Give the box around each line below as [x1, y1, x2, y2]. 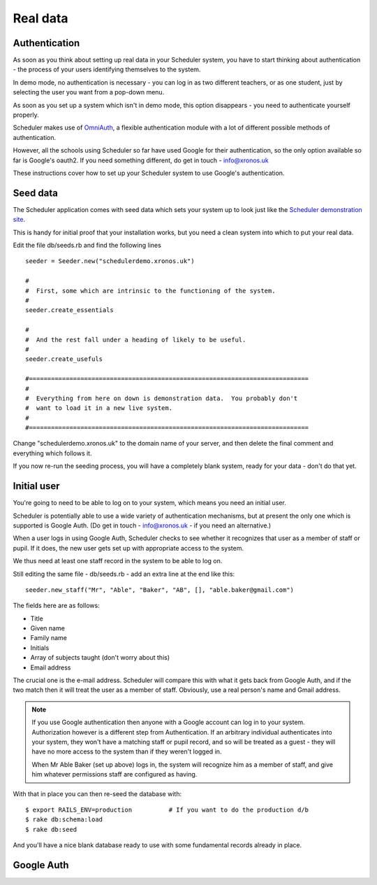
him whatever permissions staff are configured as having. [31, 770, 198, 779]
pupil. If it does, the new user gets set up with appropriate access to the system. [13, 544, 244, 552]
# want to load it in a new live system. [25, 404, 173, 412]
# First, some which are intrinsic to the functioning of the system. [25, 287, 276, 295]
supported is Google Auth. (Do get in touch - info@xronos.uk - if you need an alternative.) [13, 521, 272, 530]
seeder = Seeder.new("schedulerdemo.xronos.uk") [25, 257, 195, 265]
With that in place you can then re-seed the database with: [13, 789, 182, 798]
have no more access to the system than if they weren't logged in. [31, 747, 222, 756]
